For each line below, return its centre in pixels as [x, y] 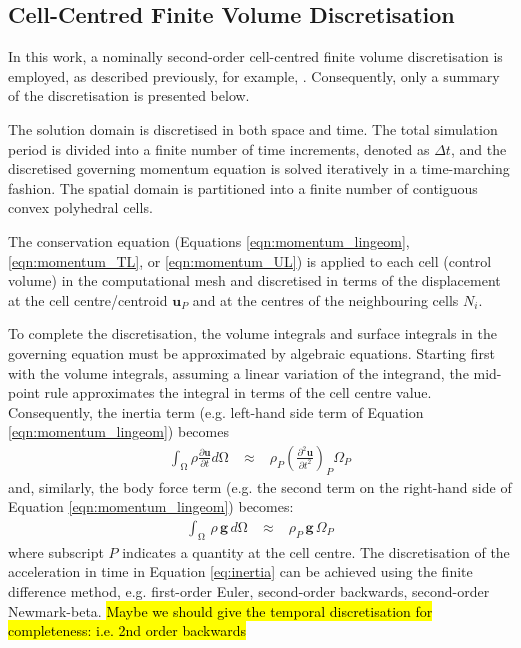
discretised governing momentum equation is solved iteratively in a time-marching [259, 168]
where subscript [56, 551]
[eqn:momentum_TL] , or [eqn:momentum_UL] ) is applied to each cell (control [250, 260]
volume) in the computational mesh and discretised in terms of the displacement [254, 280]
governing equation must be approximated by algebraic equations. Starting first [251, 352]
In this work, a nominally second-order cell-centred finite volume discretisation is [255, 56]
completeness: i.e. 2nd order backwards [127, 630]
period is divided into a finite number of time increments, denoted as [219, 148]
